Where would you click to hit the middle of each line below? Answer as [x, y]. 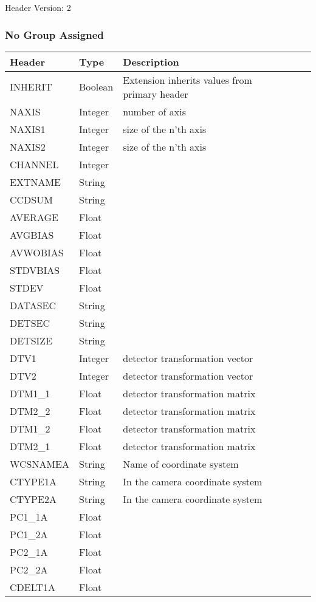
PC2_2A [29, 569]
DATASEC [33, 305]
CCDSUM [31, 199]
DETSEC [30, 323]
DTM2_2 [30, 411]
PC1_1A [29, 516]
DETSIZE [31, 340]
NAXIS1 [28, 129]
